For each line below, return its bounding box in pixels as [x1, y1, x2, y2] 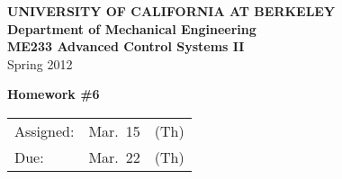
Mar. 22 [88, 146, 140, 167]
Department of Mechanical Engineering [7, 19, 256, 38]
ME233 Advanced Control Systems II [7, 37, 245, 56]
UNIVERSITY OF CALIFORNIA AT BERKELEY [7, 2, 336, 20]
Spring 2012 [7, 54, 73, 73]
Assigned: [14, 120, 75, 141]
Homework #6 [7, 85, 100, 103]
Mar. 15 [88, 120, 140, 141]
